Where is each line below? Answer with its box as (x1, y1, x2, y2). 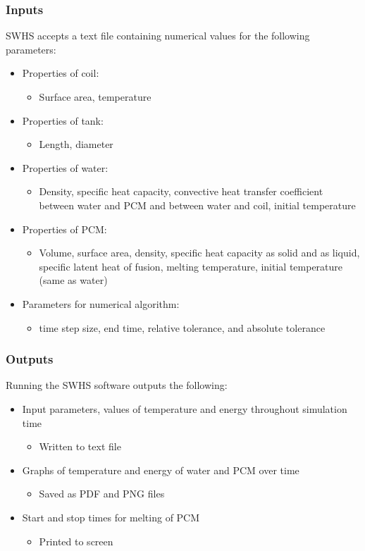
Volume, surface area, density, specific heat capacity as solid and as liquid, (39, 245, 360, 260)
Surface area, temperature (39, 89, 151, 104)
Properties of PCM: (22, 221, 107, 236)
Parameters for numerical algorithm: (22, 296, 180, 311)
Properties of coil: (22, 66, 99, 80)
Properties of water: (22, 160, 109, 175)
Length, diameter (39, 137, 113, 151)
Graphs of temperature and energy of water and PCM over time (22, 462, 299, 477)
